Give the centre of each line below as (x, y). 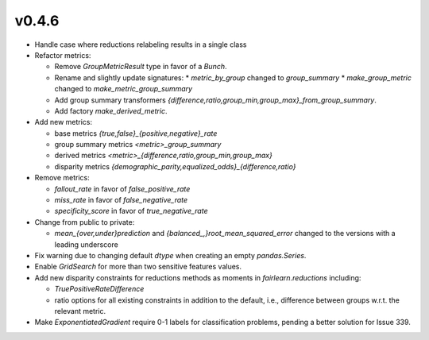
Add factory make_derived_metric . (111, 110)
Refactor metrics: (63, 55)
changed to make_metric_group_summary (124, 89)
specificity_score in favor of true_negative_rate (131, 211)
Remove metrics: (62, 178)
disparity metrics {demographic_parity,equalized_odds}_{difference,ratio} (175, 166)
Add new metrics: (64, 122)
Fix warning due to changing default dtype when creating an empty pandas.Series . (170, 255)
